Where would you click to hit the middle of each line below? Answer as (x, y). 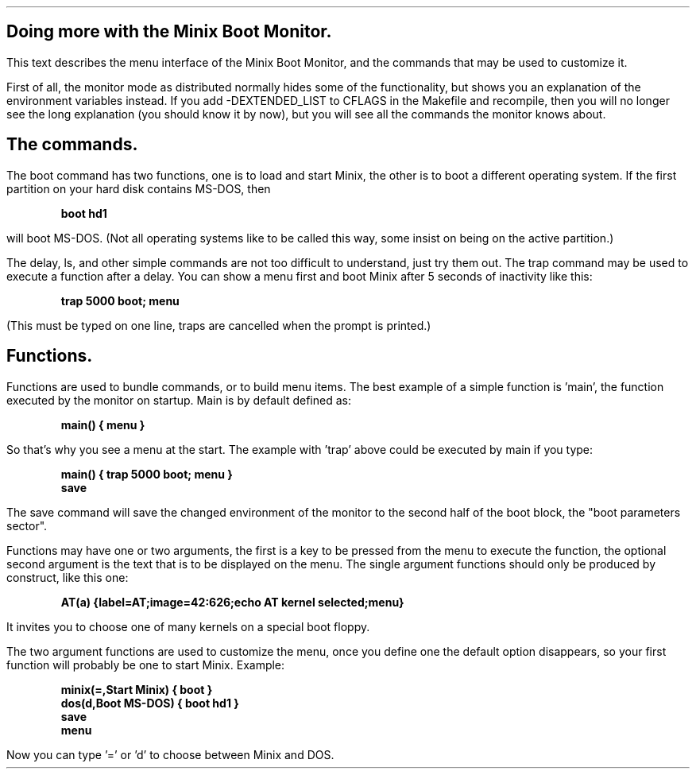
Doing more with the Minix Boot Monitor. (169, 32)
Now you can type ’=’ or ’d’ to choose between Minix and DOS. (170, 754)
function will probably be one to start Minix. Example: (146, 665)
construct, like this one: (68, 577)
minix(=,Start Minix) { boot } (137, 689)
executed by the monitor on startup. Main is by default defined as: (179, 400)
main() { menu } (103, 424)
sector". (27, 525)
